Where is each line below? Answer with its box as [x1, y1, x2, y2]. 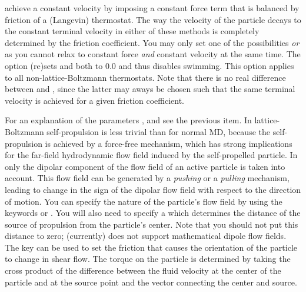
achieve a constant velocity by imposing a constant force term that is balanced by [5, 2, 300, 14]
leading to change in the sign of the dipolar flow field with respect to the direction [5, 183, 301, 195]
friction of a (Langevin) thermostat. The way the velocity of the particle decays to [5, 13, 301, 25]
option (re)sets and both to [5, 59, 103, 71]
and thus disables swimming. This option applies [118, 59, 294, 71]
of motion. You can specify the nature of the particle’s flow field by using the [5, 195, 282, 207]
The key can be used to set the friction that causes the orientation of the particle [5, 241, 297, 253]
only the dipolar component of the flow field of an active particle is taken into [5, 160, 285, 172]
